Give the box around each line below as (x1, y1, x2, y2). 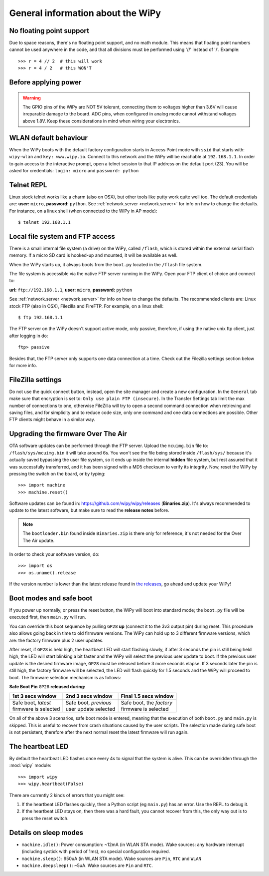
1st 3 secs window (12, 693, 57, 700)
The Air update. (22, 537, 55, 543)
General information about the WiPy (9, 7, 161, 18)
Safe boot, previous (65, 699, 112, 706)
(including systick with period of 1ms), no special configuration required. (21, 849, 170, 855)
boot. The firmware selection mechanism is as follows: (9, 674, 122, 680)
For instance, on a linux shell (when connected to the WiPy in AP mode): (9, 208, 157, 214)
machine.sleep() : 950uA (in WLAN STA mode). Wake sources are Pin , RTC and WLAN (21, 856, 202, 862)
